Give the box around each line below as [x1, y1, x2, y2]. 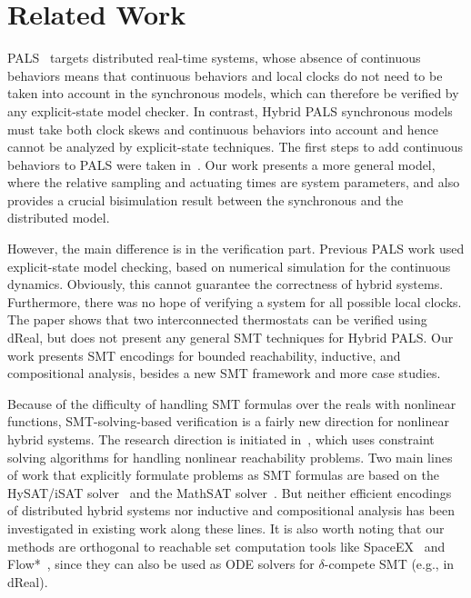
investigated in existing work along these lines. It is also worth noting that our [7, 518, 445, 537]
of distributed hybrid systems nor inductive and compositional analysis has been [7, 501, 455, 520]
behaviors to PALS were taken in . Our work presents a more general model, [7, 154, 436, 174]
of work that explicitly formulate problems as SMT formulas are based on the [7, 465, 439, 484]
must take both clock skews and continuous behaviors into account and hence [7, 119, 439, 138]
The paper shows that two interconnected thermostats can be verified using [7, 310, 427, 329]
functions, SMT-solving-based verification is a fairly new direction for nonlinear [7, 412, 449, 431]
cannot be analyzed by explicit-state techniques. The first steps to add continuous [7, 137, 463, 156]
